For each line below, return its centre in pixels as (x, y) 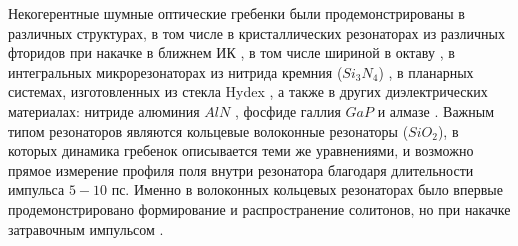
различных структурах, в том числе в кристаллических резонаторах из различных (257, 32)
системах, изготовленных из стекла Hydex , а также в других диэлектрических (248, 91)
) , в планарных (426, 71)
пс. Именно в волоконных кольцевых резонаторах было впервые (307, 189)
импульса (36, 189)
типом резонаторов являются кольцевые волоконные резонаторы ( (208, 130)
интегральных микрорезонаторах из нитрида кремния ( (175, 71)
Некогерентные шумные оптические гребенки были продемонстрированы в (236, 13)
